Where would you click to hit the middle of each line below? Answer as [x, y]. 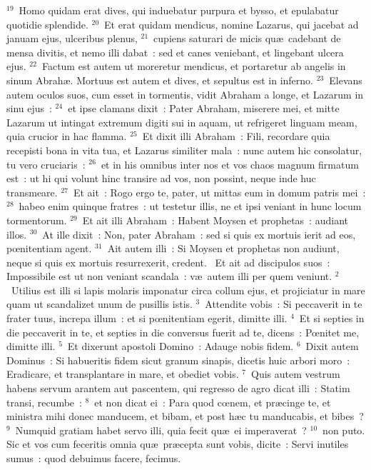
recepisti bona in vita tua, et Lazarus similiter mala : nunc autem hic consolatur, [184, 150]
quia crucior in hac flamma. [67, 136]
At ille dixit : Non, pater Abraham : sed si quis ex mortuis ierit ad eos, [199, 234]
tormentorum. [37, 220]
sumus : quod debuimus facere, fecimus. [94, 458]
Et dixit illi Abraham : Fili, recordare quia [236, 136]
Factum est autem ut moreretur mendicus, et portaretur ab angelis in [194, 66]
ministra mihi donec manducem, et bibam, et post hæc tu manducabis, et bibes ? [185, 416]
